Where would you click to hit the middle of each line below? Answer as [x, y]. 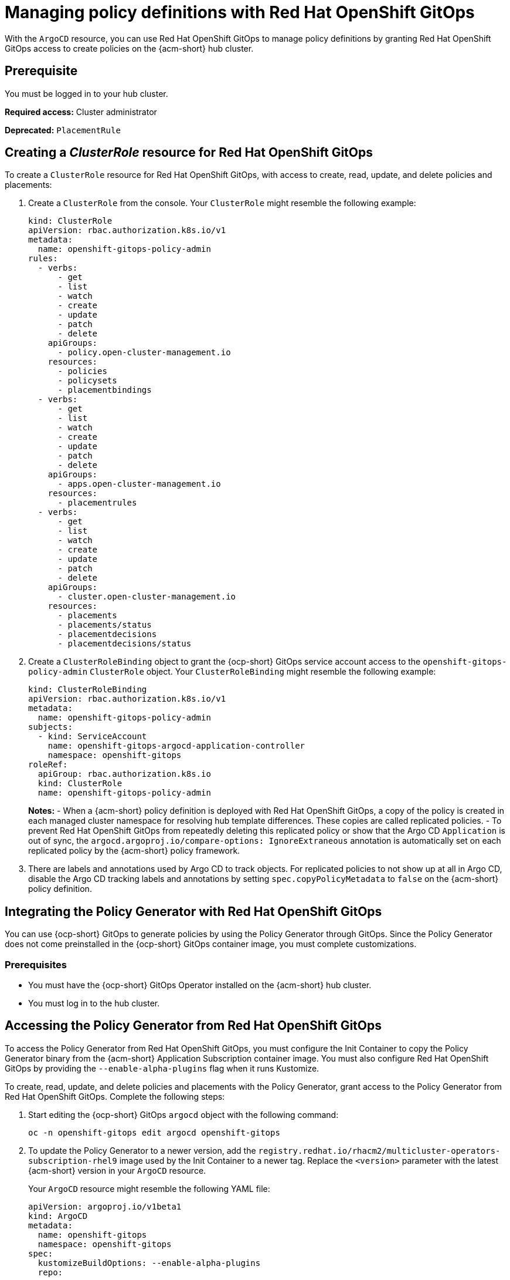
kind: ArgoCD [58, 1216]
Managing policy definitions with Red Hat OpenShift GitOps [240, 12]
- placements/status [105, 625]
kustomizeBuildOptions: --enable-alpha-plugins [149, 1263]
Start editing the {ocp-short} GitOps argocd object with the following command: [183, 1114]
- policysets [87, 381]
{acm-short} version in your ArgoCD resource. [117, 1170]
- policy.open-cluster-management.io [144, 353]
